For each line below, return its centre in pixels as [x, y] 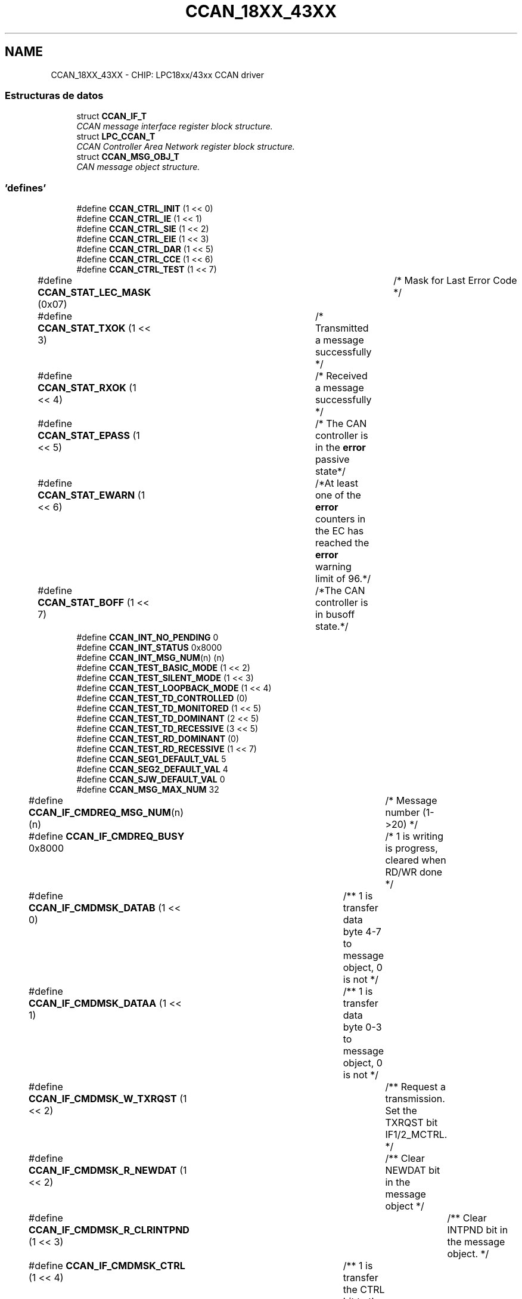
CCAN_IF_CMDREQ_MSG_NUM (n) [106, 813]
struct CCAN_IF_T [112, 116]
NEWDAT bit [413, 1170]
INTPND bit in [478, 1230]
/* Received [341, 376]
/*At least [336, 483]
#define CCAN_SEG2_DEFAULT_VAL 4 [152, 769]
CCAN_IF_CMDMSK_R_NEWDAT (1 [108, 1170]
